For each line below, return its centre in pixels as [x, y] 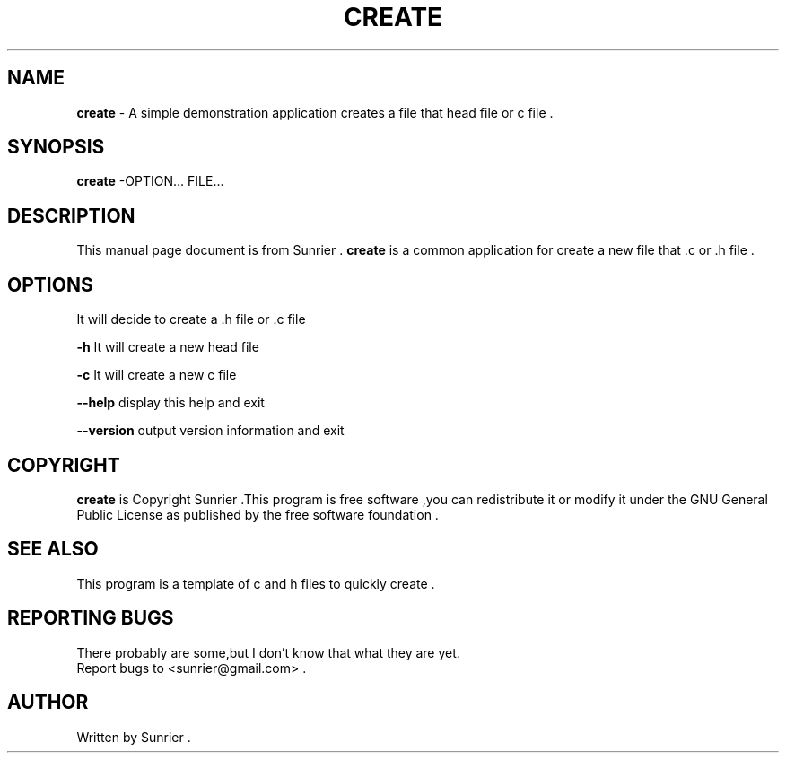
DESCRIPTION [71, 215]
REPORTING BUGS [91, 618]
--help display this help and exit [170, 403]
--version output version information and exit [210, 431]
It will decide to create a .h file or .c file [191, 319]
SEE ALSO [53, 549]
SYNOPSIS [56, 147]
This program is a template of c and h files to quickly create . [256, 583]
